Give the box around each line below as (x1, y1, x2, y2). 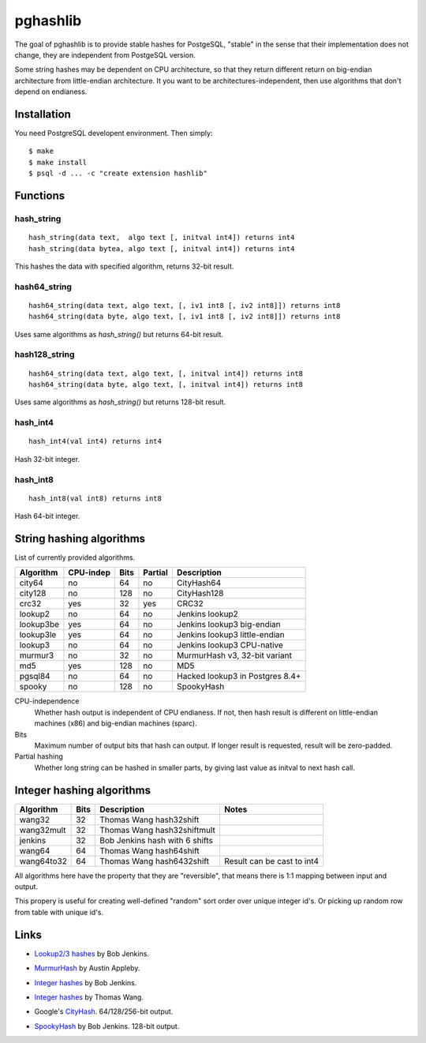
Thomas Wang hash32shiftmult (99, 824, 216, 835)
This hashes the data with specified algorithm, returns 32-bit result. (14, 261, 234, 271)
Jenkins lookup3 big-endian (176, 619, 282, 630)
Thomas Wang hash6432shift (99, 855, 209, 866)
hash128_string (14, 349, 75, 360)
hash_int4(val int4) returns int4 (28, 437, 162, 446)
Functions (14, 189, 65, 202)
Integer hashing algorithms (14, 783, 151, 797)
